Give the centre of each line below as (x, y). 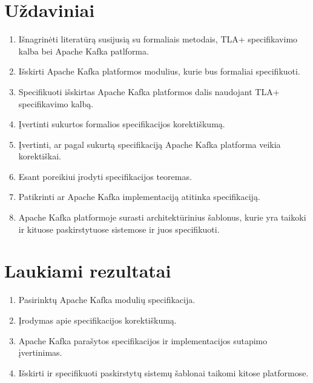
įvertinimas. (40, 352)
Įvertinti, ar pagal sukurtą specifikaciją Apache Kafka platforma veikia (150, 144)
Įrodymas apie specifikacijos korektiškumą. (97, 320)
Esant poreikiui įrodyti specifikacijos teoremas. (105, 176)
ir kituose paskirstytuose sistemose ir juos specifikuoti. (119, 229)
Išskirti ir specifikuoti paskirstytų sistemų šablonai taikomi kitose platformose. (163, 372)
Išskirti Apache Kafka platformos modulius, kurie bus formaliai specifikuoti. (159, 71)
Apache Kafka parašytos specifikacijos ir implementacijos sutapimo (143, 340)
